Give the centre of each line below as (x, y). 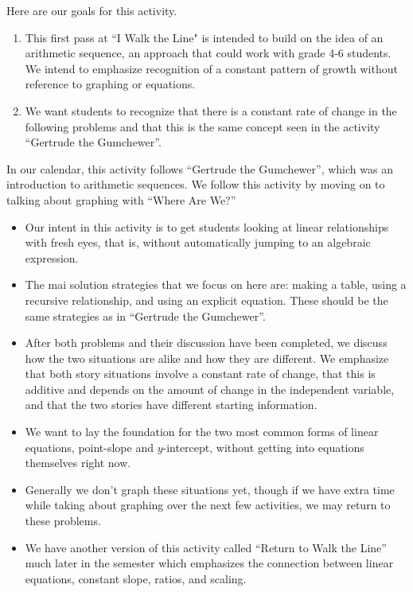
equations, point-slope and (89, 447)
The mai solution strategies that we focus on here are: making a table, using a (216, 284)
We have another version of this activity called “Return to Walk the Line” (206, 547)
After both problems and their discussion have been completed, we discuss (206, 343)
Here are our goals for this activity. (92, 10)
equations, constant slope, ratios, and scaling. (136, 578)
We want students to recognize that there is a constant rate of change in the (211, 110)
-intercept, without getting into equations (263, 447)
